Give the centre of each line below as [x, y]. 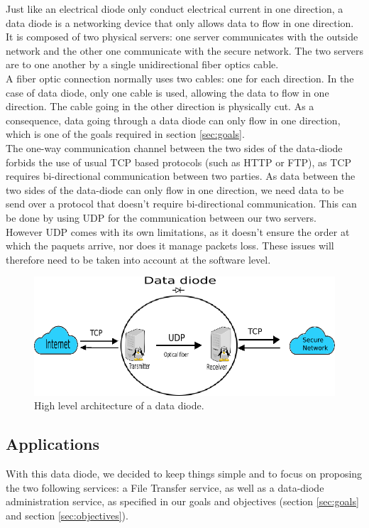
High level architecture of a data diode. [119, 405]
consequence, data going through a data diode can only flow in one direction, [173, 120]
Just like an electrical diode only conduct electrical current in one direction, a [175, 9]
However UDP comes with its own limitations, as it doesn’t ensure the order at [178, 231]
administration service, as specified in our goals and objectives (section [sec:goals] [182, 501]
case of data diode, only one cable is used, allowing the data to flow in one [167, 92]
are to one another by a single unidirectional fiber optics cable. [142, 64]
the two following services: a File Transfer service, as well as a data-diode [165, 487]
